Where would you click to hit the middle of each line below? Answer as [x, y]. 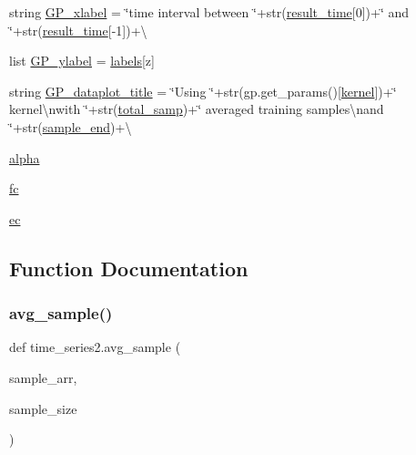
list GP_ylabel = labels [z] [82, 61]
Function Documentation [129, 268]
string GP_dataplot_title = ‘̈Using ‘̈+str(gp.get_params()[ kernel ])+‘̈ [203, 91]
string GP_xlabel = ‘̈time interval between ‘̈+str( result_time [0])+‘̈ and [209, 12]
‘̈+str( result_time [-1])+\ [78, 30]
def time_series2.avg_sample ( [95, 347]
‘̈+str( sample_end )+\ [71, 126]
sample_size [43, 408]
